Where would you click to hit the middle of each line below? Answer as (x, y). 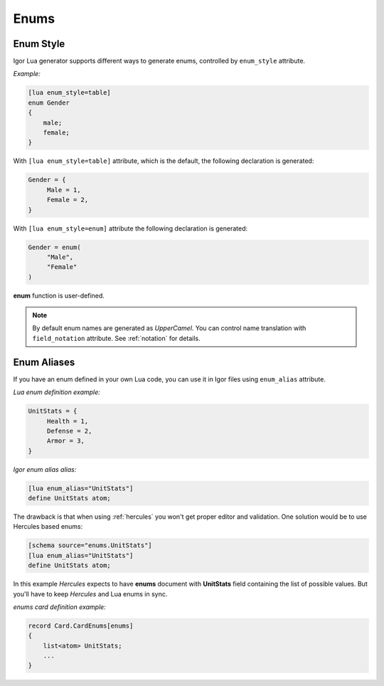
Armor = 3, (66, 441)
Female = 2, (68, 200)
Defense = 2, (69, 431)
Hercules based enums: (48, 527)
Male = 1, (64, 190)
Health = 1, (68, 421)
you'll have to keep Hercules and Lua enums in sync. (90, 593)
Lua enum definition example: (57, 392)
